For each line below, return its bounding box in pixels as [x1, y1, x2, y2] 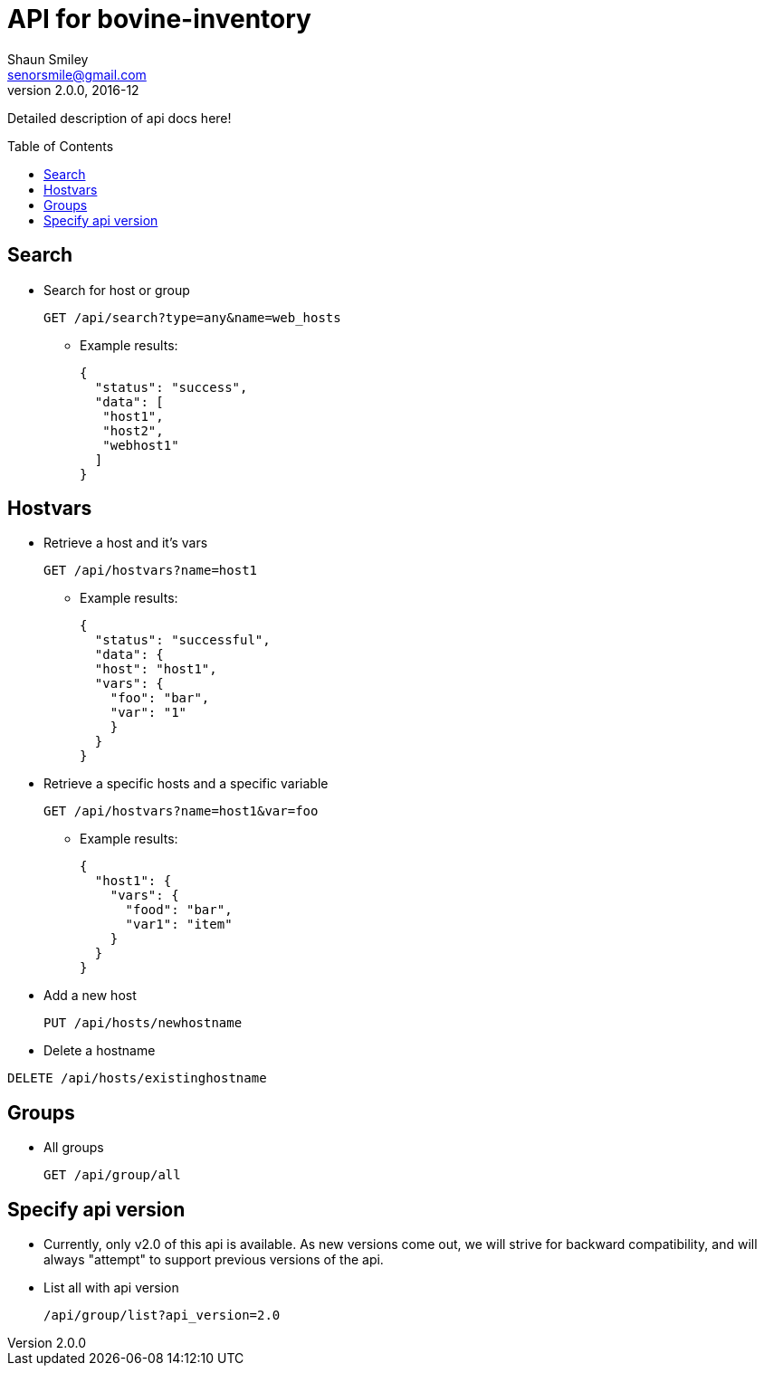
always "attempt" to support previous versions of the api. [43, 1252, 384, 1268]
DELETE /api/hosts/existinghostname [7, 1071, 267, 1086]
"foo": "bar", [110, 691, 210, 706]
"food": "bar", [125, 902, 233, 918]
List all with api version [43, 1280, 179, 1296]
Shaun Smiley [7, 51, 89, 67]
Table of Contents [7, 138, 114, 154]
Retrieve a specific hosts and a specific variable [43, 776, 329, 792]
